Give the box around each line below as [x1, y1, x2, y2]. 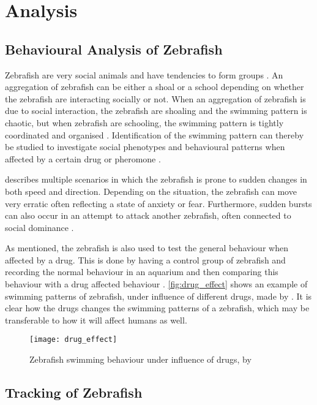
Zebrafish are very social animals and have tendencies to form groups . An [5, 68, 283, 81]
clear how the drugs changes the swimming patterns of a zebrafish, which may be [5, 301, 310, 314]
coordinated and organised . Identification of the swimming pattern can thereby [5, 128, 304, 141]
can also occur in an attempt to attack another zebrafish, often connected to [5, 209, 291, 222]
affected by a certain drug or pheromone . [5, 152, 161, 165]
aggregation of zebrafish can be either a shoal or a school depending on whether [5, 80, 304, 93]
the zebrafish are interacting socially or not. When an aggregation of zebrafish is [5, 92, 306, 105]
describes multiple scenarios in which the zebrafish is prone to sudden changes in [5, 173, 307, 186]
